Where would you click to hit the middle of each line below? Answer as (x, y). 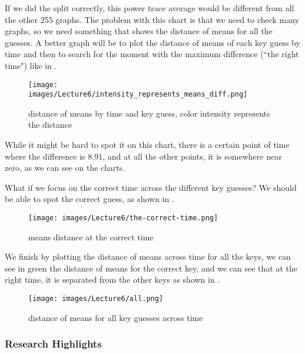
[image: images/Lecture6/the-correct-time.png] (123, 218)
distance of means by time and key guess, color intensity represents (149, 113)
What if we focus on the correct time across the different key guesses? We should (151, 187)
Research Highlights (53, 344)
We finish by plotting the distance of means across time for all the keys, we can (148, 257)
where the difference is (45, 156)
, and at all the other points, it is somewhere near (192, 156)
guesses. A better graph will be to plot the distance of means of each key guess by (152, 42)
